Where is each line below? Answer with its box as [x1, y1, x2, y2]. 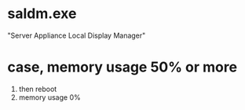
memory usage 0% [18, 92, 81, 102]
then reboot [18, 84, 57, 93]
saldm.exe [7, 5, 77, 23]
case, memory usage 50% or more [7, 58, 237, 76]
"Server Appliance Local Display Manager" [7, 31, 146, 40]
